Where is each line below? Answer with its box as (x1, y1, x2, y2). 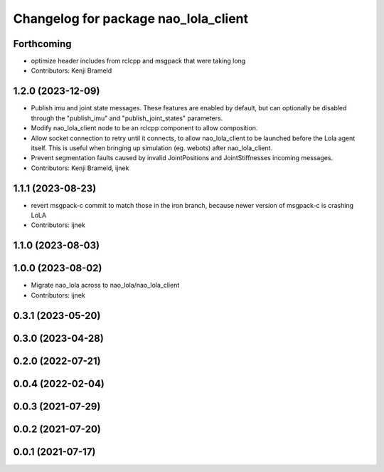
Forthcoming (13, 38, 72, 50)
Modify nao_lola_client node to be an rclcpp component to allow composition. (31, 124, 258, 132)
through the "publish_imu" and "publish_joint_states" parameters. (31, 114, 223, 122)
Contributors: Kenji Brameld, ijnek (31, 164, 129, 172)
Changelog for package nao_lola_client (13, 11, 249, 26)
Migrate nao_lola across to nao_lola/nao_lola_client (31, 281, 180, 290)
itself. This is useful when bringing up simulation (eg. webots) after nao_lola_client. (31, 143, 273, 152)
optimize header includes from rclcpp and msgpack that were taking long (31, 57, 246, 65)
